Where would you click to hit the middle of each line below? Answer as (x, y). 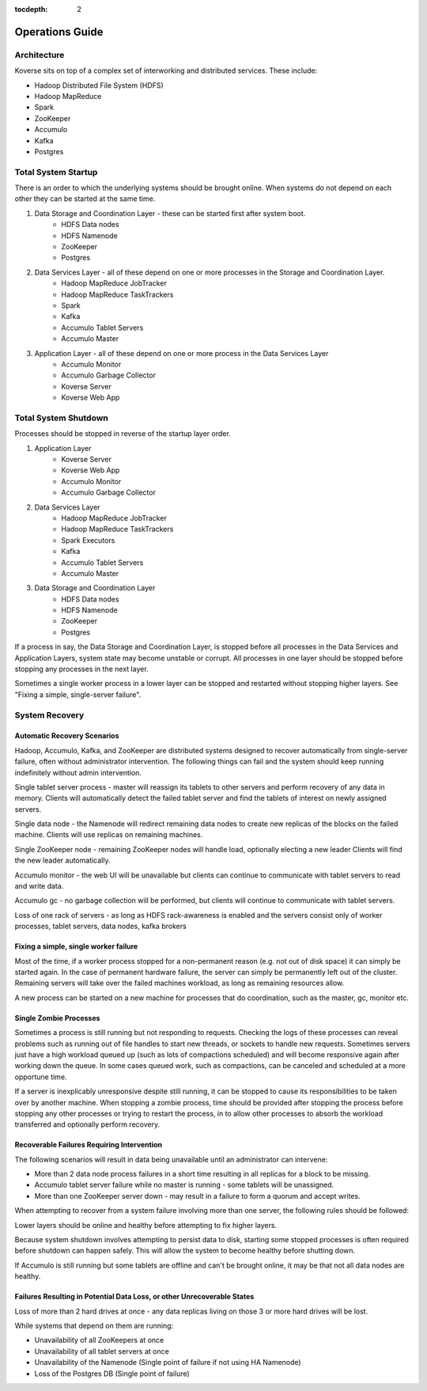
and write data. (39, 886)
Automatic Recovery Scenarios (67, 736)
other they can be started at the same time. (85, 199)
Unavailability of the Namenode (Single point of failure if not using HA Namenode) (168, 1363)
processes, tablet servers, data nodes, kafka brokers (101, 927)
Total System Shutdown (61, 418)
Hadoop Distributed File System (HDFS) (99, 85)
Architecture (40, 55)
